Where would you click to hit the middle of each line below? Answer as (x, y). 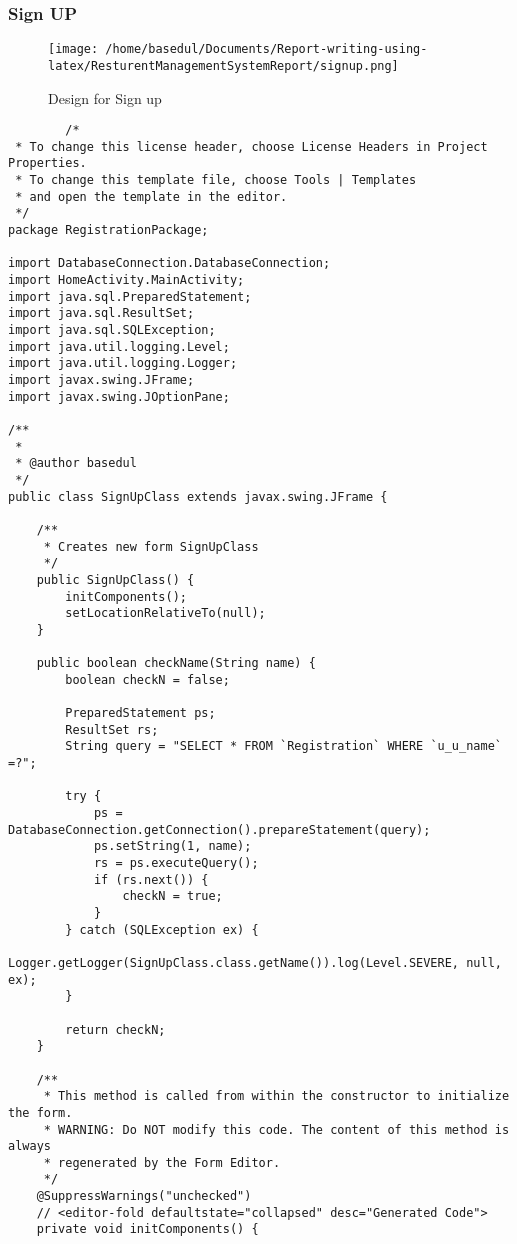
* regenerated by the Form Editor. (162, 1162)
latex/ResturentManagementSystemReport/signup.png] (223, 65)
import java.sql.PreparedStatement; (130, 296)
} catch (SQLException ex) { (162, 929)
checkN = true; (172, 896)
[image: (73, 49)
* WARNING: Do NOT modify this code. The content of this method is (276, 1129)
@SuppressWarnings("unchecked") (144, 1196)
